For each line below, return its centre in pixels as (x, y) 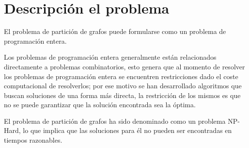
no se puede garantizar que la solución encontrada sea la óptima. (100, 105)
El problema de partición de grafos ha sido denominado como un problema (115, 121)
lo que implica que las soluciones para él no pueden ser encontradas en (127, 130)
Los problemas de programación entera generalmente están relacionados (110, 57)
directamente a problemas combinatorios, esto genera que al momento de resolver (124, 66)
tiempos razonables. (33, 140)
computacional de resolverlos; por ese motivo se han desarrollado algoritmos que (123, 86)
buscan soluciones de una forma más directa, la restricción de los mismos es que (122, 95)
